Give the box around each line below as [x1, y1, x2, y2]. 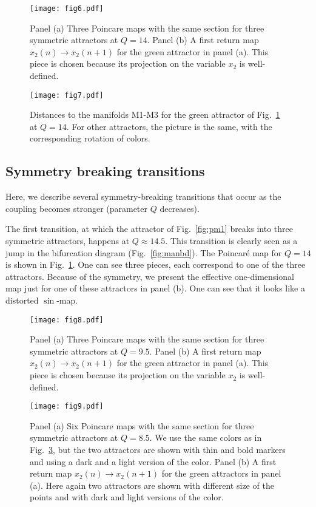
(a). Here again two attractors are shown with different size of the [30, 478, 274, 491]
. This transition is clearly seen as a [165, 234, 298, 247]
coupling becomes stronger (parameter [5, 202, 148, 214]
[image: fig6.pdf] [30, 4, 104, 13]
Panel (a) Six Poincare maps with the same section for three [30, 419, 254, 432]
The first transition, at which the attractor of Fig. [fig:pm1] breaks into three [5, 222, 293, 235]
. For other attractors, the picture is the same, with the [66, 120, 272, 132]
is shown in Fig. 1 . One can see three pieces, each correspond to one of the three [5, 258, 306, 271]
